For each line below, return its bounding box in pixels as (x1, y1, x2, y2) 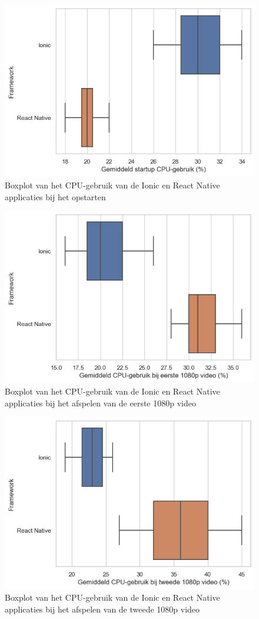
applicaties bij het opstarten (5, 190, 106, 203)
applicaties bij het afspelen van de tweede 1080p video (5, 602, 200, 615)
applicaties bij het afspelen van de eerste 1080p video (5, 396, 196, 409)
